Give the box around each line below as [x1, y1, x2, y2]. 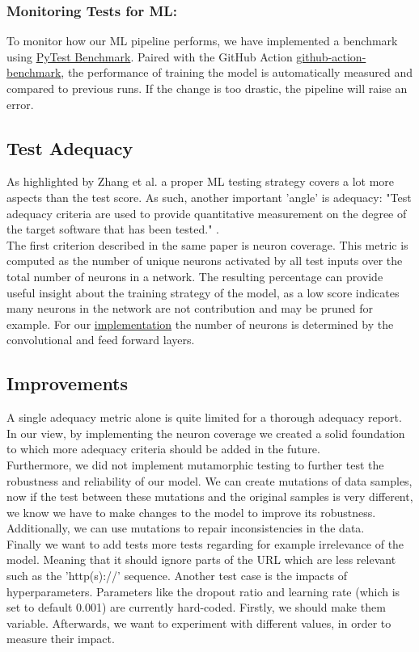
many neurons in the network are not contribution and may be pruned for [6, 300, 374, 317]
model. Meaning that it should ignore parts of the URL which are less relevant [6, 551, 396, 568]
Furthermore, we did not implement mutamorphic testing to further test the [6, 456, 384, 473]
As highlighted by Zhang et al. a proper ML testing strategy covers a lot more [6, 173, 395, 190]
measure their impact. [6, 630, 115, 647]
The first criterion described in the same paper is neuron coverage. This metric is [6, 236, 408, 253]
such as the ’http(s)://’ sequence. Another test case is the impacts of [6, 567, 347, 584]
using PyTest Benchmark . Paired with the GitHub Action [6, 48, 293, 65]
